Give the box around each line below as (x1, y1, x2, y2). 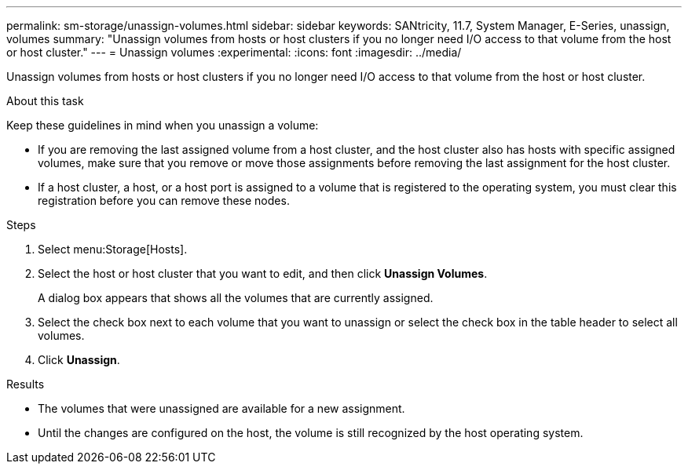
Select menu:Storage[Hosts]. (38, 242, 188, 256)
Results (6, 377, 45, 391)
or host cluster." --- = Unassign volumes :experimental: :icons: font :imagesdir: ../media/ (6, 46, 462, 59)
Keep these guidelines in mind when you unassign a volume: (6, 118, 319, 132)
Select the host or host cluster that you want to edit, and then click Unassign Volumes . (38, 267, 488, 280)
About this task (6, 94, 84, 107)
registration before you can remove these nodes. (38, 194, 290, 207)
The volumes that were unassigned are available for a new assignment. (38, 402, 405, 415)
